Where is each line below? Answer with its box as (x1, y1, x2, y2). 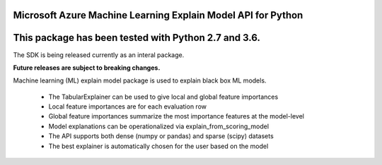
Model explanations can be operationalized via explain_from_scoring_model (48, 122, 269, 130)
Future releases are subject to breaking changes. (13, 63, 161, 72)
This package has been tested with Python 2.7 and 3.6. (13, 32, 261, 44)
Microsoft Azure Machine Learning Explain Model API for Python (13, 9, 303, 21)
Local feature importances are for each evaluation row (48, 102, 207, 111)
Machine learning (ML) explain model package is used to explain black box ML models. (13, 76, 267, 85)
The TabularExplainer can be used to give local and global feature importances (48, 92, 279, 101)
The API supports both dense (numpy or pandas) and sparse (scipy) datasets (48, 132, 274, 140)
